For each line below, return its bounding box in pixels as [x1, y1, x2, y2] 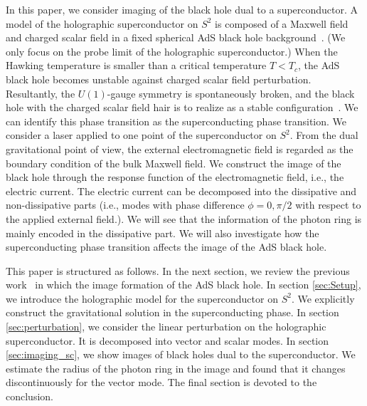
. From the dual [289, 127, 358, 142]
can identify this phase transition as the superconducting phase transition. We [6, 113, 347, 128]
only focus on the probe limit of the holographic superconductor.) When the [6, 43, 338, 58]
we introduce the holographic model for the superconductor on [6, 291, 278, 306]
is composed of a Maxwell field [215, 16, 349, 31]
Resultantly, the [6, 85, 75, 100]
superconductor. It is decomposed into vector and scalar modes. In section [6, 333, 329, 348]
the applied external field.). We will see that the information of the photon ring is [6, 211, 362, 226]
